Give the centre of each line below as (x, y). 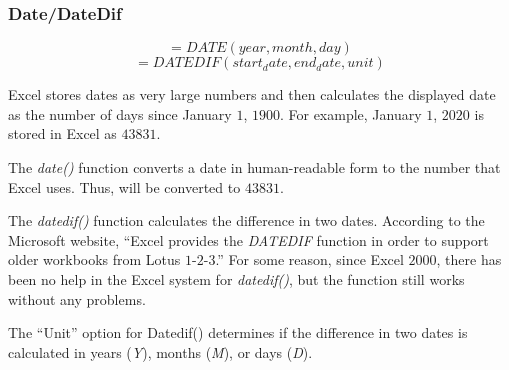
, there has (469, 259)
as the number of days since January (120, 113)
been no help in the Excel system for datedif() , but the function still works (236, 278)
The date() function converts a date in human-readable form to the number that (254, 167)
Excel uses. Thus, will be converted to (124, 186)
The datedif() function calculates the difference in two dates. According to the (246, 220)
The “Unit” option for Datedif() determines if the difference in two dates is (238, 332)
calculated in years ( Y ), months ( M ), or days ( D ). (160, 351)
